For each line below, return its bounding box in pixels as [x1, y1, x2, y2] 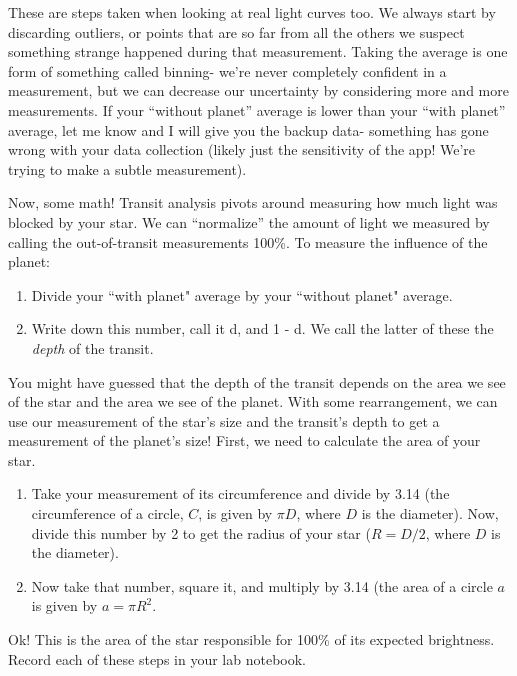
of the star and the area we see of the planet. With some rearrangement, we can [8, 391, 498, 412]
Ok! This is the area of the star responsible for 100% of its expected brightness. [8, 629, 495, 650]
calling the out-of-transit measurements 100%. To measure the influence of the [8, 231, 488, 252]
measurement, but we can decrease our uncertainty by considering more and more [8, 80, 509, 101]
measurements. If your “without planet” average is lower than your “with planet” [8, 99, 506, 120]
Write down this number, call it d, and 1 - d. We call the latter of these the [31, 318, 494, 339]
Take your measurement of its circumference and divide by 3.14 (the [31, 483, 450, 504]
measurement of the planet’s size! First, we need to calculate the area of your [8, 430, 481, 451]
